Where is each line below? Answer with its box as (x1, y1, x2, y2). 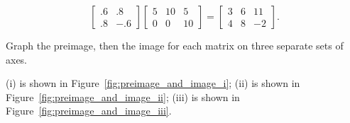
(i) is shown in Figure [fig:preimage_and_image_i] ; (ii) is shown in (6, 76, 300, 90)
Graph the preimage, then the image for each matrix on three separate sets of (6, 38, 344, 52)
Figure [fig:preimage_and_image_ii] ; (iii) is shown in (6, 89, 240, 104)
